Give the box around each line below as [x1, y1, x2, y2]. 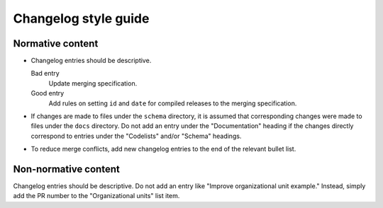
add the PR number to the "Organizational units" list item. [13, 192, 180, 200]
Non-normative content [13, 163, 120, 175]
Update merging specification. [48, 79, 138, 88]
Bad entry [30, 69, 60, 78]
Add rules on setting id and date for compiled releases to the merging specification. [48, 99, 297, 108]
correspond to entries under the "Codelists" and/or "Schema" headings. [30, 132, 242, 140]
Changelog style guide [13, 11, 150, 26]
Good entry [30, 89, 65, 98]
